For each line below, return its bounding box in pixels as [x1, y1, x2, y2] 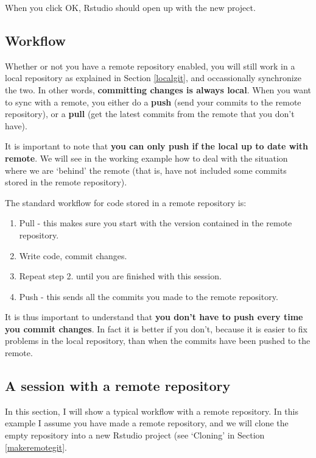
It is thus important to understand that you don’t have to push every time [5, 310, 303, 323]
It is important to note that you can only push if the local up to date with [5, 140, 308, 152]
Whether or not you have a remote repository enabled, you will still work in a [5, 59, 295, 72]
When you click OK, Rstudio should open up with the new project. [5, 1, 256, 13]
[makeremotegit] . [5, 440, 67, 453]
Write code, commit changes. [19, 249, 127, 262]
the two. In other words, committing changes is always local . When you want [5, 83, 312, 96]
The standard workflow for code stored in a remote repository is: [5, 196, 247, 209]
